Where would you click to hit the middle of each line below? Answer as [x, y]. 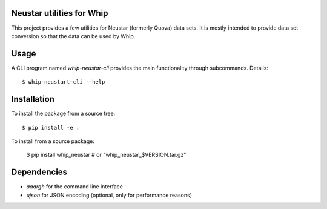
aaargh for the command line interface [75, 187]
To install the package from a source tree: [63, 114]
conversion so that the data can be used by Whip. [73, 36]
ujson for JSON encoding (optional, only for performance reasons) [109, 195]
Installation [33, 99]
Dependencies [39, 172]
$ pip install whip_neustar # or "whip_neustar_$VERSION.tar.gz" [106, 155]
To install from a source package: [53, 141]
